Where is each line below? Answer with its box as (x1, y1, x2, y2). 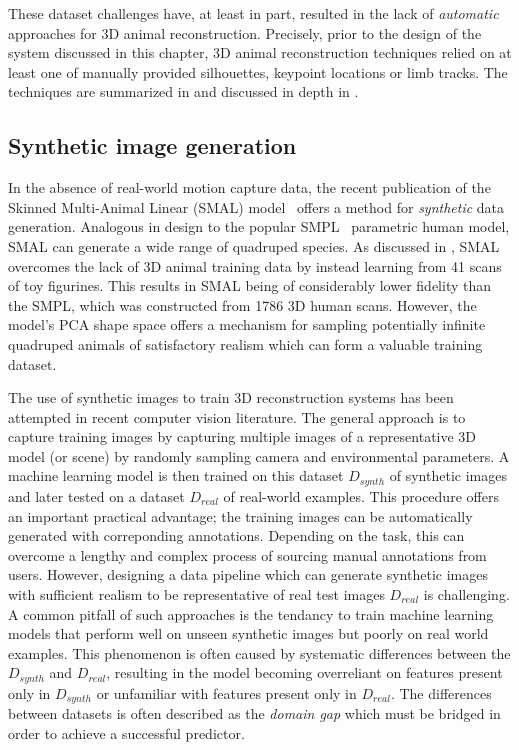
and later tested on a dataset (8, 485, 185, 506)
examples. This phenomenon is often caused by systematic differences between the (8, 642, 511, 663)
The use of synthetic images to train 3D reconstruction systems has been (8, 387, 454, 408)
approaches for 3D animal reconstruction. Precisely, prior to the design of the (8, 22, 482, 43)
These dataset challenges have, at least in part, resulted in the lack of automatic (8, 3, 499, 23)
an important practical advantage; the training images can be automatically (8, 505, 473, 526)
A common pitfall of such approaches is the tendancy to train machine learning (8, 603, 494, 624)
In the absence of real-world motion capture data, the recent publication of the (8, 177, 491, 198)
